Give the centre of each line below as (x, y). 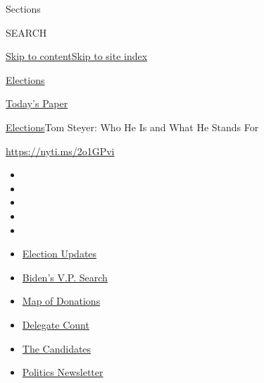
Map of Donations (61, 301)
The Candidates (57, 348)
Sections (23, 8)
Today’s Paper (37, 103)
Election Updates (59, 254)
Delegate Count (56, 324)
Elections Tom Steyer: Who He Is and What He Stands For (132, 127)
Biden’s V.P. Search (65, 277)
